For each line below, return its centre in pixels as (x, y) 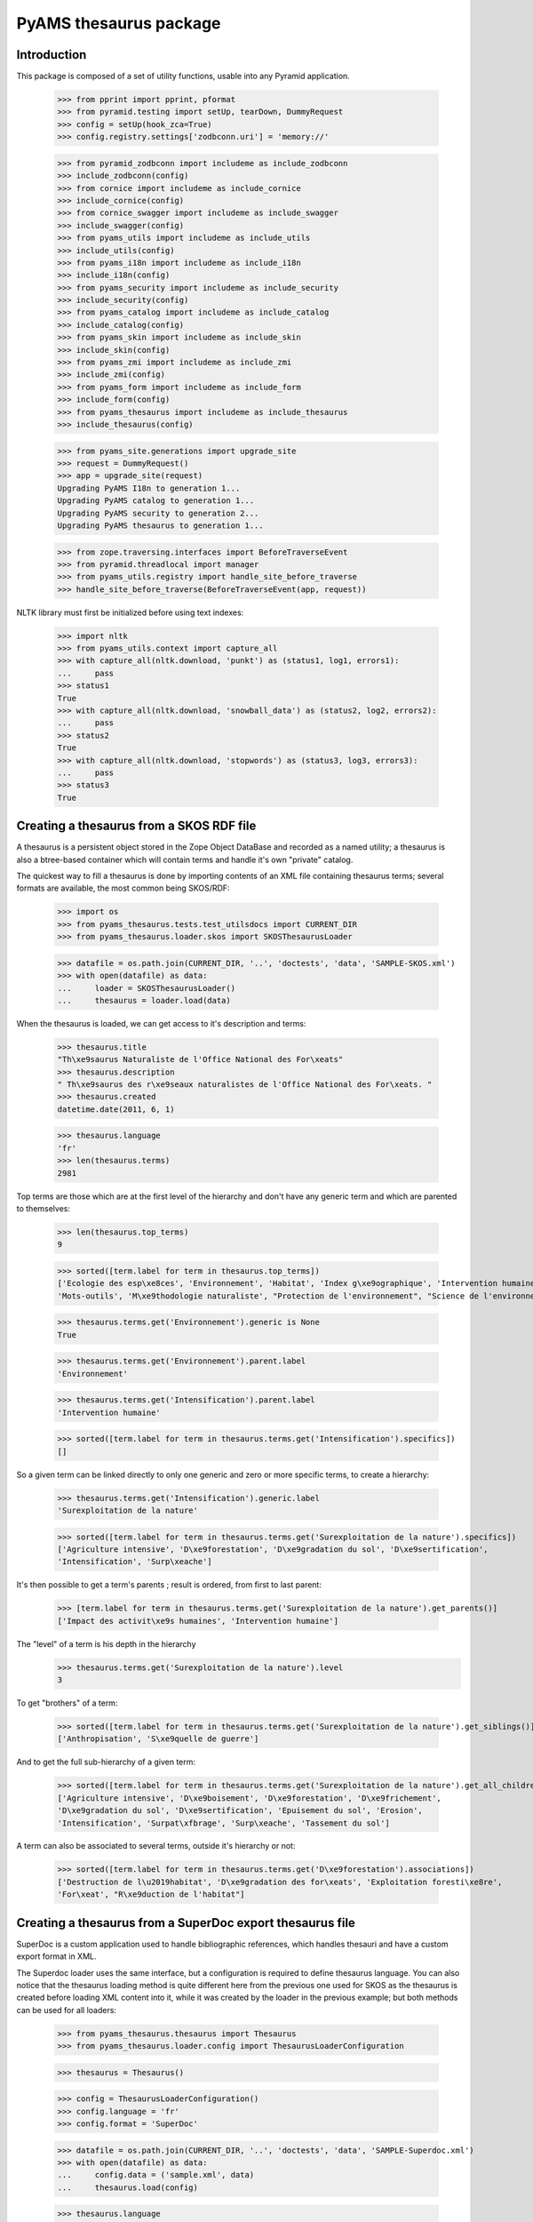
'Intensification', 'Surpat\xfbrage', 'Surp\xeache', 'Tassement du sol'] (224, 1823)
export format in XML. (56, 1956)
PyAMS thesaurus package (119, 23)
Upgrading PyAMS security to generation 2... (158, 513)
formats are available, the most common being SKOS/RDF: (123, 888)
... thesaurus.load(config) (128, 2187)
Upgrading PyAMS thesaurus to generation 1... (160, 525)
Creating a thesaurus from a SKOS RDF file (136, 826)
